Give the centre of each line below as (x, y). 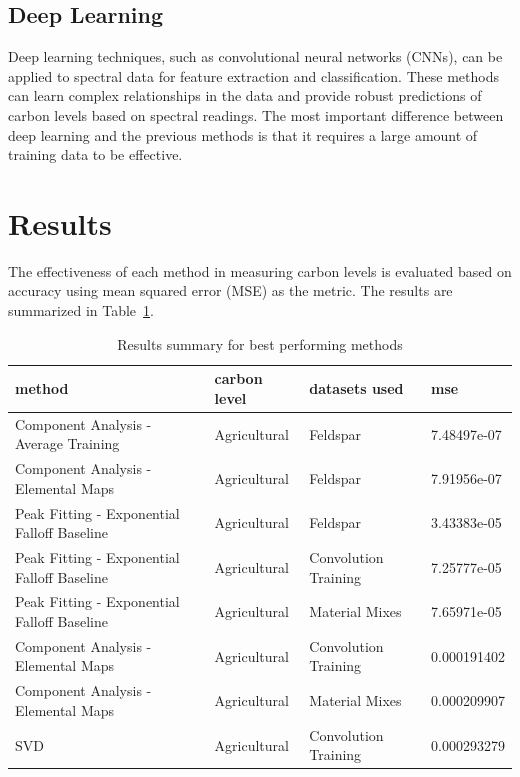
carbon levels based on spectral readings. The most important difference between (256, 114)
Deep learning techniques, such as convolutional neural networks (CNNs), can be (255, 56)
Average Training (67, 443)
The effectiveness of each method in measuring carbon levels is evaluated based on (260, 270)
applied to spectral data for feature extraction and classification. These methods (253, 75)
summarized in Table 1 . (81, 310)
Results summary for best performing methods (260, 343)
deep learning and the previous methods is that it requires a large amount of (243, 134)
